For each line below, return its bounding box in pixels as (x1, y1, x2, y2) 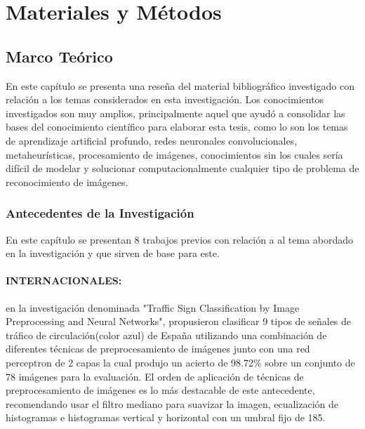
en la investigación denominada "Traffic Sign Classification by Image (6, 300, 300, 315)
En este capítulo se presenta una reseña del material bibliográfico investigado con (6, 78, 354, 93)
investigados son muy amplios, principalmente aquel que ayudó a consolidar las (6, 105, 345, 120)
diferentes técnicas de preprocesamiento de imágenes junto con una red (6, 341, 310, 356)
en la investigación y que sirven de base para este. (6, 246, 220, 260)
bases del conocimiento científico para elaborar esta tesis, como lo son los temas (6, 119, 348, 134)
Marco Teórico (6, 45, 113, 67)
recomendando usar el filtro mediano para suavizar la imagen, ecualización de (6, 396, 339, 411)
